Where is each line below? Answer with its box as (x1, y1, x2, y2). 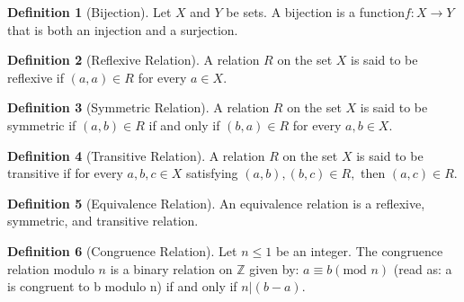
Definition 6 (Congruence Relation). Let (7, 241, 237, 260)
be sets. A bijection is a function (226, 3, 405, 21)
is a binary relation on (110, 259, 233, 278)
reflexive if (7, 67, 65, 86)
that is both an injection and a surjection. (7, 20, 238, 39)
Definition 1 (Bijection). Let (7, 3, 172, 21)
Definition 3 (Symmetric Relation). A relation (7, 98, 270, 117)
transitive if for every (7, 164, 123, 182)
